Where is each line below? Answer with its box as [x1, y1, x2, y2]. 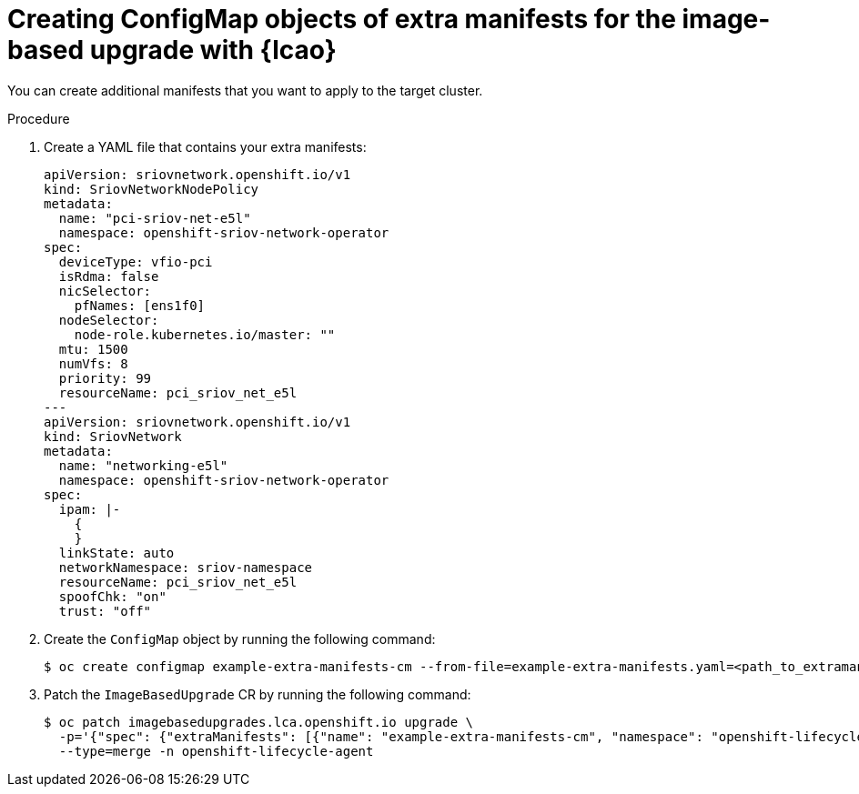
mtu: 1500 [58, 341, 128, 357]
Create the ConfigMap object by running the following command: [44, 630, 436, 647]
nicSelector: [58, 283, 152, 298]
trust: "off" [58, 603, 152, 618]
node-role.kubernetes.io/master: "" [74, 327, 336, 342]
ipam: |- [58, 501, 121, 517]
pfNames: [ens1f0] [74, 297, 206, 313]
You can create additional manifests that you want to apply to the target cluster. [7, 82, 483, 98]
